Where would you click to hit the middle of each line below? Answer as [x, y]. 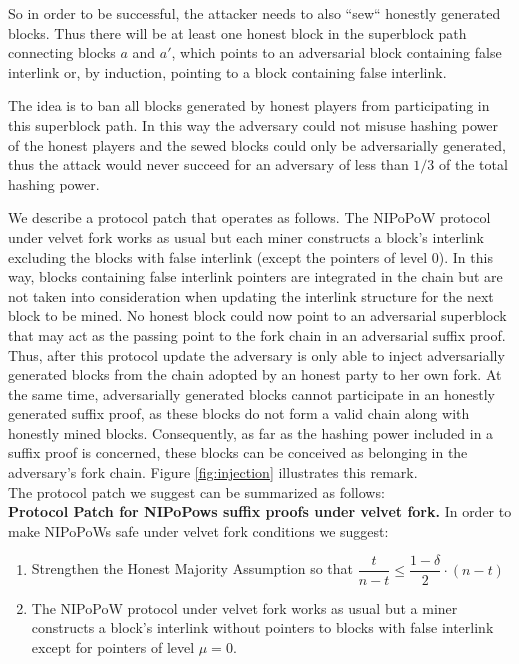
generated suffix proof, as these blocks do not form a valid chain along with [239, 413]
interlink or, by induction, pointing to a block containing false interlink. [227, 71]
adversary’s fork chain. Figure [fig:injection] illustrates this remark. [213, 472]
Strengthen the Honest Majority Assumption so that [192, 568]
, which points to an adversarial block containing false [336, 52]
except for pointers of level [113, 646]
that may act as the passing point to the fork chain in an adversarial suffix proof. [257, 334]
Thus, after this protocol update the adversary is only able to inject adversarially [256, 354]
